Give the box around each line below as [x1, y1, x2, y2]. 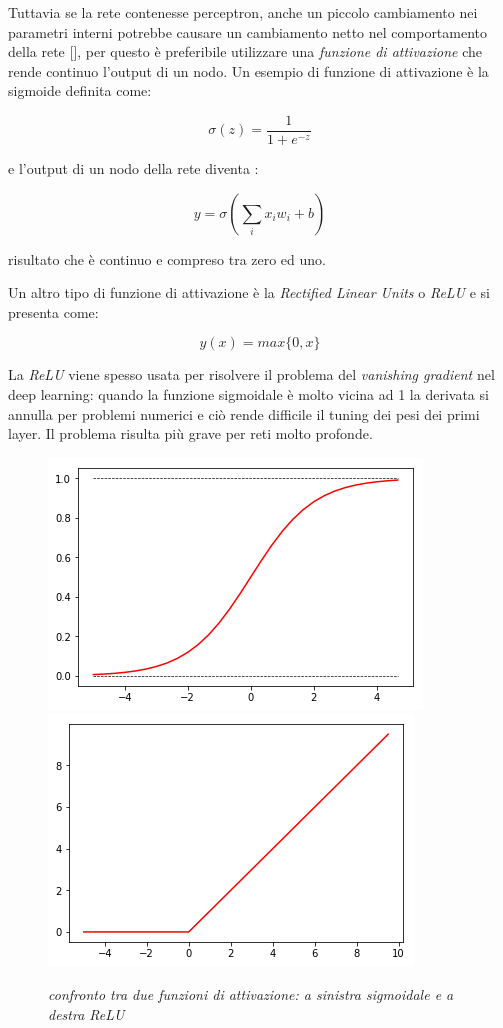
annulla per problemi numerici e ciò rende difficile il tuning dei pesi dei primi [8, 403, 480, 424]
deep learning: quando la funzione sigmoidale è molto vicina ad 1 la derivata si [8, 384, 489, 404]
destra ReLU [48, 1003, 125, 1024]
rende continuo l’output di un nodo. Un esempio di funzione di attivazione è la [8, 60, 489, 81]
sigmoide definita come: [8, 80, 152, 101]
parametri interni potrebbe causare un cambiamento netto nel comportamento [8, 21, 488, 42]
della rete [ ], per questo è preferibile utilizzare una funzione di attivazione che [8, 41, 482, 62]
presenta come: [8, 301, 99, 322]
